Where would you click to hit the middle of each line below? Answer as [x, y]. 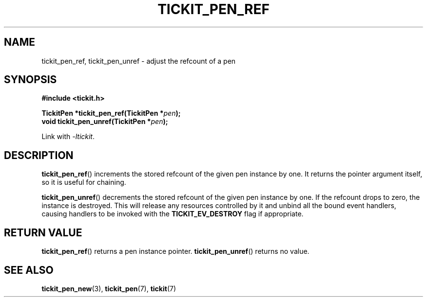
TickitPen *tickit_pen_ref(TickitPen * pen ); [111, 113]
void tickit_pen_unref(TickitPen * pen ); [105, 122]
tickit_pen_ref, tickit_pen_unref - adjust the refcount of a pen [139, 61]
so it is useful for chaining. [84, 182]
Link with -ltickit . [68, 137]
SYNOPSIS [30, 80]
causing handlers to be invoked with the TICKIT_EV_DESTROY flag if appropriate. [173, 214]
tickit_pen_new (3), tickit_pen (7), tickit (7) [109, 288]
